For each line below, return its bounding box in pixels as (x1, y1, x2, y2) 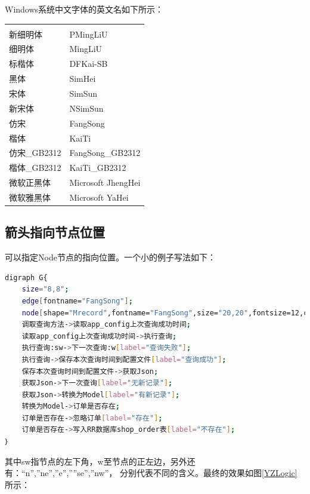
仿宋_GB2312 (9, 146, 61, 159)
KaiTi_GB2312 (69, 161, 126, 174)
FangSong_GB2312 (69, 146, 141, 159)
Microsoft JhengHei (69, 176, 141, 189)
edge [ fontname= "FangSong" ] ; (21, 296, 133, 305)
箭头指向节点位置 (5, 223, 105, 241)
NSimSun (69, 102, 104, 114)
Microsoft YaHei (69, 191, 129, 203)
